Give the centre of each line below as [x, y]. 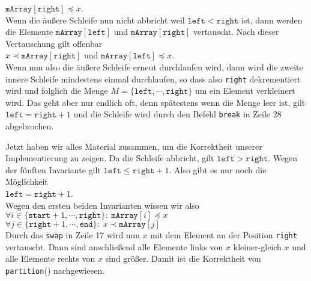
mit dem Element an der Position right [224, 235]
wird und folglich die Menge [57, 91]
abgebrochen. [30, 126]
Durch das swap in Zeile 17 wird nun [73, 235]
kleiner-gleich [257, 246]
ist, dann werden [272, 20]
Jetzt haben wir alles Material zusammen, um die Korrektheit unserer [134, 146]
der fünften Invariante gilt [53, 169]
